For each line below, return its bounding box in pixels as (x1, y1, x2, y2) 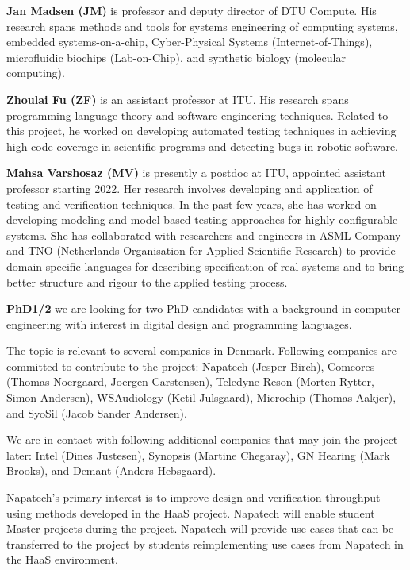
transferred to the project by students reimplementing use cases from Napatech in (6, 535, 404, 552)
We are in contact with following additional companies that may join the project (6, 431, 398, 448)
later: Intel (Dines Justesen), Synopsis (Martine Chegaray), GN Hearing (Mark (6, 446, 390, 463)
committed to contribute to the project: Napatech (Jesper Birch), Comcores (6, 357, 375, 374)
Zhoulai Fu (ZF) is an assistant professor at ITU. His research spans (6, 91, 349, 107)
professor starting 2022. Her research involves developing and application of (6, 179, 373, 196)
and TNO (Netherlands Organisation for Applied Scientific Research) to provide (6, 242, 396, 259)
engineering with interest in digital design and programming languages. (6, 315, 352, 332)
